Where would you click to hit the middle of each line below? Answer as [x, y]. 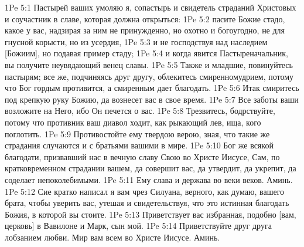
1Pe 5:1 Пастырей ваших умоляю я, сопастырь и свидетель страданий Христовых [151, 7]
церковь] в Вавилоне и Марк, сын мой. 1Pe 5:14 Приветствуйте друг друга [138, 226]
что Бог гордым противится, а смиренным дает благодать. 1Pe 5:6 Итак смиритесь [152, 88]
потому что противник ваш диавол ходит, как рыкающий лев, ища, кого [133, 122]
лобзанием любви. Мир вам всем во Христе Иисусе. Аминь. [112, 237]
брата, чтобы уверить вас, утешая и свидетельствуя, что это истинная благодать [147, 203]
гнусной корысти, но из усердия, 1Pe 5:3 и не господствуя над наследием [136, 41]
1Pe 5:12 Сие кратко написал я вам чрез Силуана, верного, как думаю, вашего [145, 191]
